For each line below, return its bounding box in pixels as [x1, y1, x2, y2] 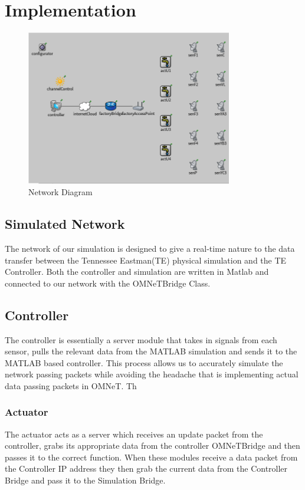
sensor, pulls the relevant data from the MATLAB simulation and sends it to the [5, 345, 297, 357]
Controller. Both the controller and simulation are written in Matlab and [5, 265, 269, 278]
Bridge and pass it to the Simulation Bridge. [5, 474, 166, 486]
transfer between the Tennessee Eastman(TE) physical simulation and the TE [5, 254, 287, 266]
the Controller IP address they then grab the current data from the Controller [5, 462, 288, 475]
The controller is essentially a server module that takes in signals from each [5, 333, 277, 346]
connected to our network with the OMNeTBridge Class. [5, 277, 211, 289]
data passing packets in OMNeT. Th [5, 379, 137, 392]
